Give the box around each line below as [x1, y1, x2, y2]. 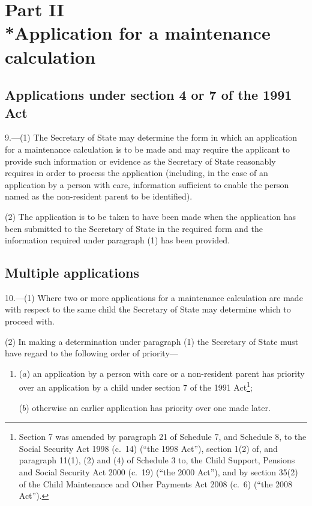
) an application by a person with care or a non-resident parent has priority [26, 367, 305, 379]
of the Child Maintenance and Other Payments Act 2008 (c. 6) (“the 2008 [19, 477, 293, 490]
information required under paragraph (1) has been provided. [5, 234, 230, 246]
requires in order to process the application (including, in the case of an [5, 166, 268, 179]
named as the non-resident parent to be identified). [5, 190, 193, 203]
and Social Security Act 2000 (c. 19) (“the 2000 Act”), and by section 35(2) [19, 466, 298, 478]
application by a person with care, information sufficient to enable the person [5, 178, 289, 191]
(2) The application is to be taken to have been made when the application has [5, 210, 296, 222]
